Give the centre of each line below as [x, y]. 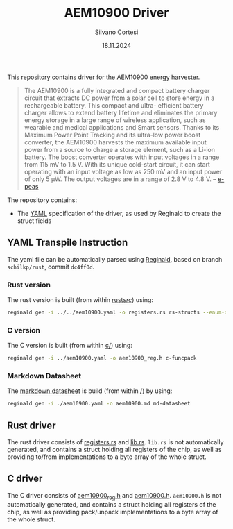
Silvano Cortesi [116, 32]
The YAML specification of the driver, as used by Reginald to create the [119, 213]
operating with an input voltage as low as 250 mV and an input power [123, 171]
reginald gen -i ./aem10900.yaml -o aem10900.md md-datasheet [99, 404]
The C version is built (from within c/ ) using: [70, 346]
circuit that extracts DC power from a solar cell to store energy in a [119, 98]
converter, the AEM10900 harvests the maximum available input [115, 142]
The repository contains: [42, 200]
